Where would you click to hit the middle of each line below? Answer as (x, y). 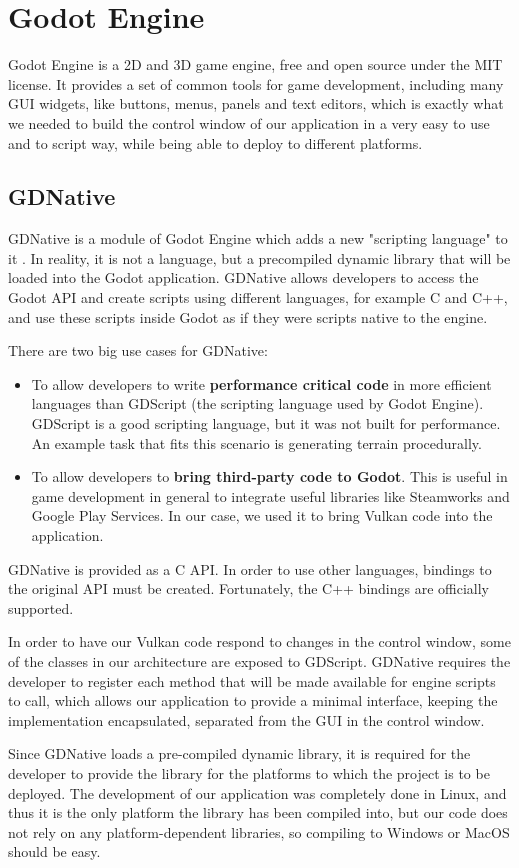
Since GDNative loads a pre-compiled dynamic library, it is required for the (239, 753)
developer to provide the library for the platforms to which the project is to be (249, 772)
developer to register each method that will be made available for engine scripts (252, 680)
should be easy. (54, 851)
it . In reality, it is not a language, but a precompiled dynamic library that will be (259, 257)
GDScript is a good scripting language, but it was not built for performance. (266, 423)
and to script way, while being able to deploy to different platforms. (215, 142)
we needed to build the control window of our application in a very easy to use (249, 122)
